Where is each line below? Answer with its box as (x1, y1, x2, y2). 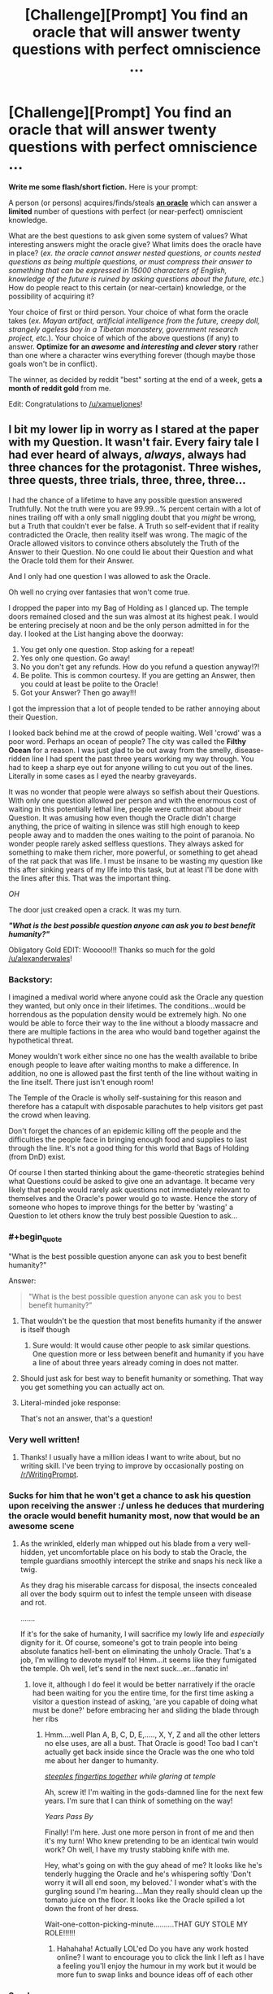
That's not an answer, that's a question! (19, 1413, 153, 1423)
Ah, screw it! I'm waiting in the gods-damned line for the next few (44, 1787, 264, 1797)
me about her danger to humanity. (44, 1756, 158, 1765)
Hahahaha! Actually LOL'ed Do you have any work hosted (56, 1944, 249, 1953)
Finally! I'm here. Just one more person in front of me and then (44, 1827, 254, 1837)
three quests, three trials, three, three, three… (8, 473, 246, 487)
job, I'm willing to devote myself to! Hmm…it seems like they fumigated (19, 1655, 258, 1665)
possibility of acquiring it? (8, 291, 95, 301)
